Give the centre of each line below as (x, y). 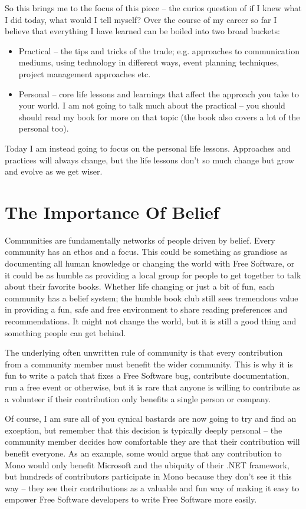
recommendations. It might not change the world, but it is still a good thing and (151, 321)
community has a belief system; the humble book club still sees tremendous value (152, 298)
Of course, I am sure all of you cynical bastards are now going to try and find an (151, 418)
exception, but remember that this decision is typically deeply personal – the (144, 430)
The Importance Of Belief (112, 211)
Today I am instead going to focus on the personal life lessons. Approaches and (148, 148)
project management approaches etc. (85, 73)
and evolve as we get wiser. (54, 171)
